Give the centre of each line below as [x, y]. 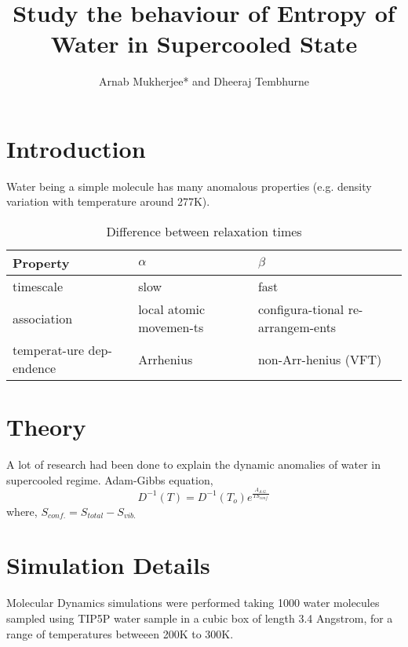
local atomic [172, 309]
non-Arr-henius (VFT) [320, 359]
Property [41, 263]
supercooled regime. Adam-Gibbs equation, [110, 479]
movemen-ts [171, 327]
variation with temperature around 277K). [108, 201]
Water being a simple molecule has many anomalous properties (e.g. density [189, 186]
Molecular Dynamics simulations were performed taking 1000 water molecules [193, 603]
